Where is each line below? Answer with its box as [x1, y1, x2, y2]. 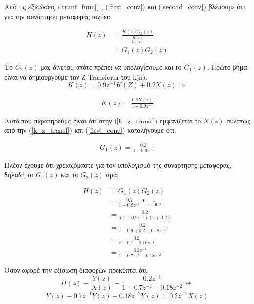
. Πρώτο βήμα [207, 62, 247, 72]
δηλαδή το [4, 169, 34, 180]
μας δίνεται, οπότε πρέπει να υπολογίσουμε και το [40, 62, 182, 72]
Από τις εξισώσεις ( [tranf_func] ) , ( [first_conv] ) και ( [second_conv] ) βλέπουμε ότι [4, 1, 245, 11]
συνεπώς [226, 115, 250, 125]
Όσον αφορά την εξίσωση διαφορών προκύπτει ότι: [4, 264, 149, 275]
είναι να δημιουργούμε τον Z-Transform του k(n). [4, 71, 148, 81]
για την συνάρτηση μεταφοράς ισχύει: [4, 11, 111, 21]
